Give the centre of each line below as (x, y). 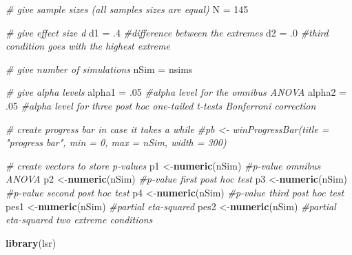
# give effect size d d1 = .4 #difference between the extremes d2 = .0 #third (167, 32)
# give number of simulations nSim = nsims (99, 69)
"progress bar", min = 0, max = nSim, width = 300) (116, 142)
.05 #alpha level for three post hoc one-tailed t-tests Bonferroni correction (161, 105)
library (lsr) (31, 242)
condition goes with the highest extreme (88, 46)
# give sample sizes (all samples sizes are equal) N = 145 (127, 9)
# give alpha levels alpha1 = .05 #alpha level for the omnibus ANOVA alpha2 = (176, 92)
